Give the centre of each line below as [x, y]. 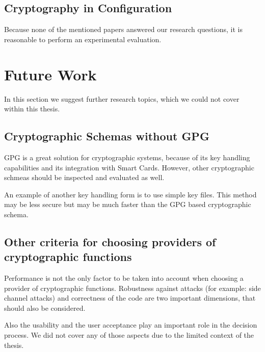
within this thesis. [32, 109]
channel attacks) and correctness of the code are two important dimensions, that [130, 298]
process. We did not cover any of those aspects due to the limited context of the [129, 335]
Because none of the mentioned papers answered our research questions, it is [123, 29]
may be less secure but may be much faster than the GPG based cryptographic [128, 204]
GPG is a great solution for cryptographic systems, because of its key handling [127, 157]
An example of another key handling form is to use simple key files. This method [130, 194]
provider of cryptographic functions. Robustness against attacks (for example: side [132, 288]
